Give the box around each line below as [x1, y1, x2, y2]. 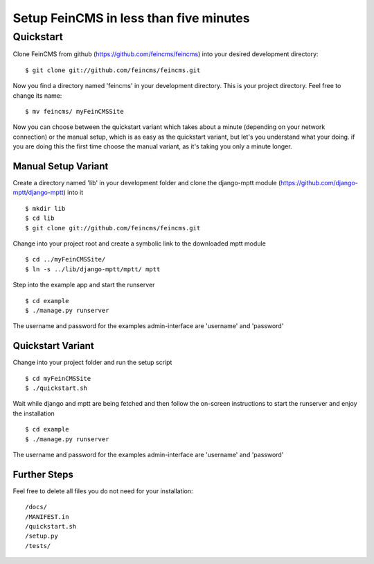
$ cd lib [25, 214, 55, 222]
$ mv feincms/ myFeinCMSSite [25, 108, 124, 115]
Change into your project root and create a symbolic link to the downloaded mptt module [12, 239, 266, 248]
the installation [12, 409, 55, 418]
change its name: [12, 91, 62, 100]
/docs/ [25, 503, 48, 511]
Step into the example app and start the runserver [12, 281, 155, 289]
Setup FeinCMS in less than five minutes [12, 10, 250, 26]
